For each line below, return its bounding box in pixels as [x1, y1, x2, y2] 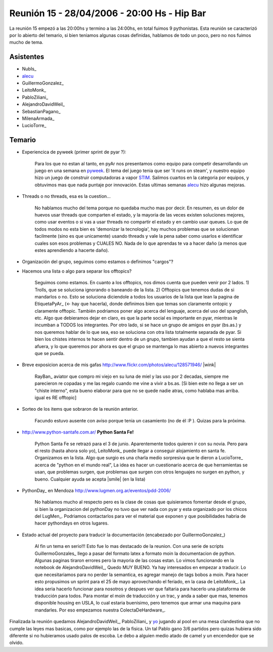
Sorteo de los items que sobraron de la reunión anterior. [22, 406, 139, 412]
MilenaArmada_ [22, 115, 55, 121]
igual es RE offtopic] [34, 395, 77, 401]
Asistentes [9, 53, 44, 61]
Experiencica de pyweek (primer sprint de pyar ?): [22, 149, 126, 155]
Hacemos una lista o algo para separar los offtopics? [22, 268, 132, 274]
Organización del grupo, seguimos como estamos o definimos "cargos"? [22, 258, 174, 265]
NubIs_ [22, 66, 36, 72]
